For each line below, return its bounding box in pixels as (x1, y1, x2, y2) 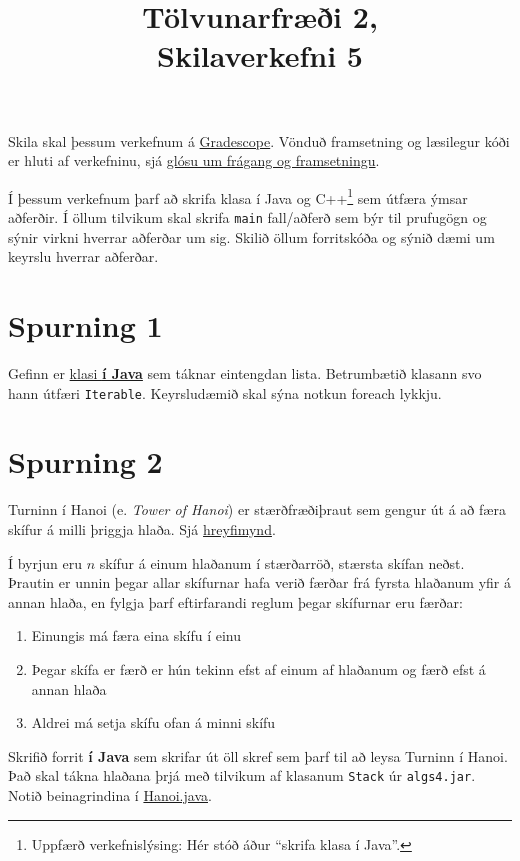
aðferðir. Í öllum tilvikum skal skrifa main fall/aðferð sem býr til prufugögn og (8, 207, 487, 227)
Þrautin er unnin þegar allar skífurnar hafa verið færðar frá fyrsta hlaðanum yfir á (8, 572, 511, 593)
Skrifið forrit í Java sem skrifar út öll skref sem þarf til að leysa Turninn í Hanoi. (8, 745, 508, 766)
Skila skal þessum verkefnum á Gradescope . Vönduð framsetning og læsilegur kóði (8, 130, 510, 151)
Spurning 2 (8, 441, 163, 482)
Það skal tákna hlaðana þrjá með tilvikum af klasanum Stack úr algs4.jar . (8, 765, 476, 786)
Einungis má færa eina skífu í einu (31, 625, 242, 646)
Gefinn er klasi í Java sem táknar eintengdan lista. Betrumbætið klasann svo (8, 362, 482, 383)
